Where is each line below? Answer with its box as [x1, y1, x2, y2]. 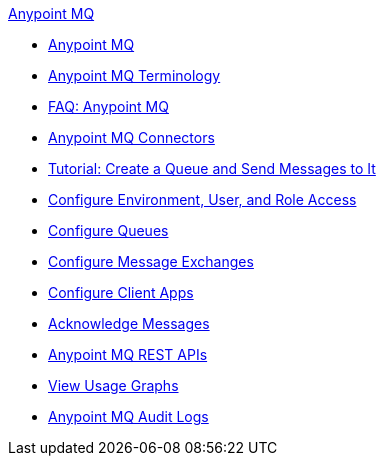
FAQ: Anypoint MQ [48, 98, 169, 115]
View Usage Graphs [48, 377, 179, 394]
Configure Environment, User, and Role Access [48, 191, 357, 208]
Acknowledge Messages [48, 315, 210, 332]
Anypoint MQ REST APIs [48, 346, 208, 363]
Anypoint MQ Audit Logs [48, 408, 209, 425]
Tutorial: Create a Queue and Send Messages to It [48, 160, 376, 177]
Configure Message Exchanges [48, 253, 254, 270]
